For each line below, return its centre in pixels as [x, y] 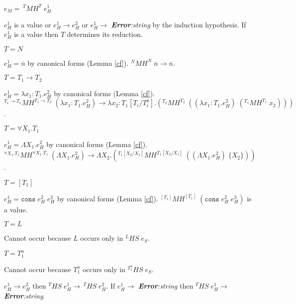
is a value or [33, 24]
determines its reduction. [105, 34]
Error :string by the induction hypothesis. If [179, 24]
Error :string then [166, 286]
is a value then [36, 34]
